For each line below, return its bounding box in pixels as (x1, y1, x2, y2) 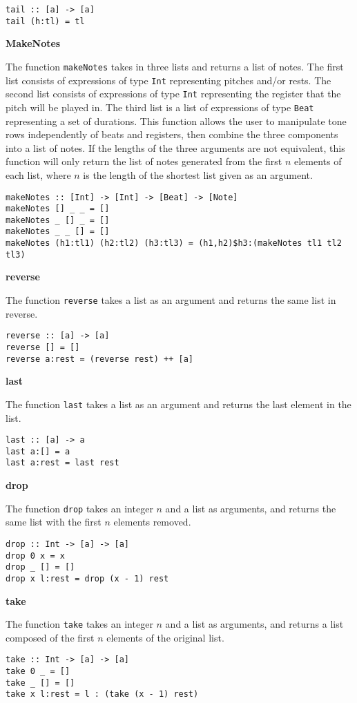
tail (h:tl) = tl (6, 16, 85, 26)
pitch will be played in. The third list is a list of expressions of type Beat (6, 99, 314, 114)
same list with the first (6, 514, 102, 529)
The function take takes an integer (6, 617, 153, 631)
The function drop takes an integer (6, 501, 153, 515)
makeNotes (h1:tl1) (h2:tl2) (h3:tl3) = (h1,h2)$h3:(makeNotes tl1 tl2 (6, 238, 342, 249)
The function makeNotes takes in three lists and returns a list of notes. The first (6, 59, 344, 73)
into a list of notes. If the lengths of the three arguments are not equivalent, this (6, 140, 345, 155)
